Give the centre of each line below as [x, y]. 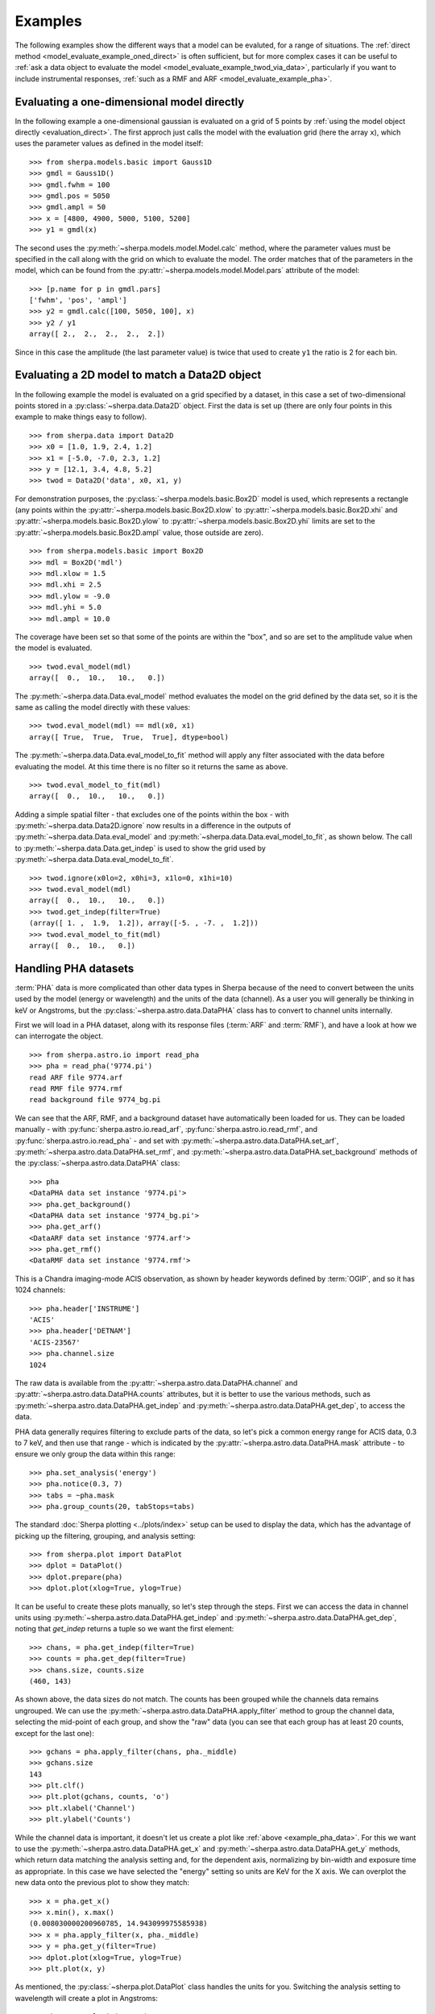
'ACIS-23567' [55, 1342]
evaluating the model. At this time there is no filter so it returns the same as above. [151, 766]
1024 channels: [40, 1290]
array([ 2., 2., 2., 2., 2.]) [97, 334]
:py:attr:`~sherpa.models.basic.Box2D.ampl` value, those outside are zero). [139, 533]
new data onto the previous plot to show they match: [102, 1883]
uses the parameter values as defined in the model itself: [109, 143]
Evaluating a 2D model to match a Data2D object [138, 375]
